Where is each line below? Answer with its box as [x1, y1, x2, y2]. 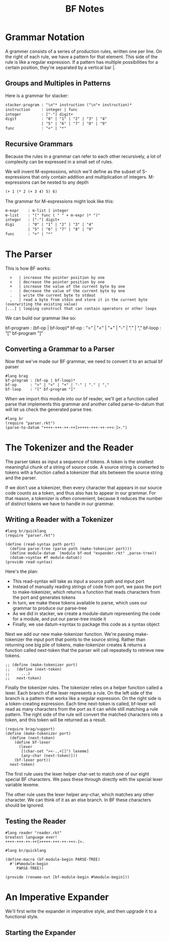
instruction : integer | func [5, 107, 78, 112]
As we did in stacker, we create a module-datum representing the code [12, 610, 160, 617]
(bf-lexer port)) [14, 758, 51, 763]
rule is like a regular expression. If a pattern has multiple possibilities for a [5, 59, 158, 65]
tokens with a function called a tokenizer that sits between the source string [5, 469, 163, 475]
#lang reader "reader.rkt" [5, 831, 62, 836]
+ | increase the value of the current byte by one [10, 284, 125, 289]
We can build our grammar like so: [5, 315, 77, 321]
